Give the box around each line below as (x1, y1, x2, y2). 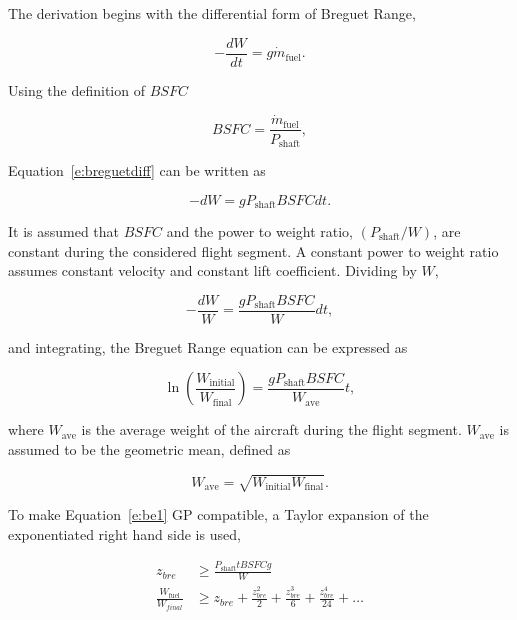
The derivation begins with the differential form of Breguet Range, (8, 3, 416, 23)
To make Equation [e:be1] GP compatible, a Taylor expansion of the (8, 504, 429, 525)
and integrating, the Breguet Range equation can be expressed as (8, 336, 408, 357)
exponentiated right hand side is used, (8, 523, 241, 544)
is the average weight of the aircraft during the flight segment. (81, 419, 462, 440)
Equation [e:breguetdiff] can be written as (8, 159, 266, 180)
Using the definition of (8, 79, 145, 100)
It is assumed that (8, 221, 120, 242)
